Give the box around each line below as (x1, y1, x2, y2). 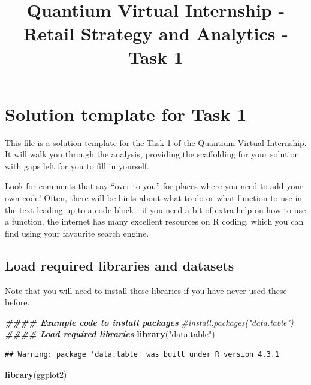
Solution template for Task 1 (5, 101, 247, 126)
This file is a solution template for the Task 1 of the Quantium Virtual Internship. (5, 136, 307, 148)
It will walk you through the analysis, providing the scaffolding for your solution (5, 148, 300, 160)
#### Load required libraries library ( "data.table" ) (5, 328, 215, 340)
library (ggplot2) (5, 368, 67, 380)
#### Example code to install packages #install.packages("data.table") (5, 316, 294, 328)
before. (5, 296, 30, 308)
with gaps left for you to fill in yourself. (5, 159, 149, 172)
